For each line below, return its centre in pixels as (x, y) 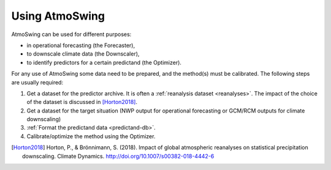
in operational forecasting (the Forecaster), (81, 45)
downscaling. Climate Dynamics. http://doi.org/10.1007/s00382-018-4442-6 (118, 156)
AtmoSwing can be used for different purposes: (71, 34)
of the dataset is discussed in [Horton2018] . (82, 102)
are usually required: (37, 82)
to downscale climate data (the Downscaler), (83, 54)
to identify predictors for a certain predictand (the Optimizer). (104, 62)
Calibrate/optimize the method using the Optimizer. (91, 136)
